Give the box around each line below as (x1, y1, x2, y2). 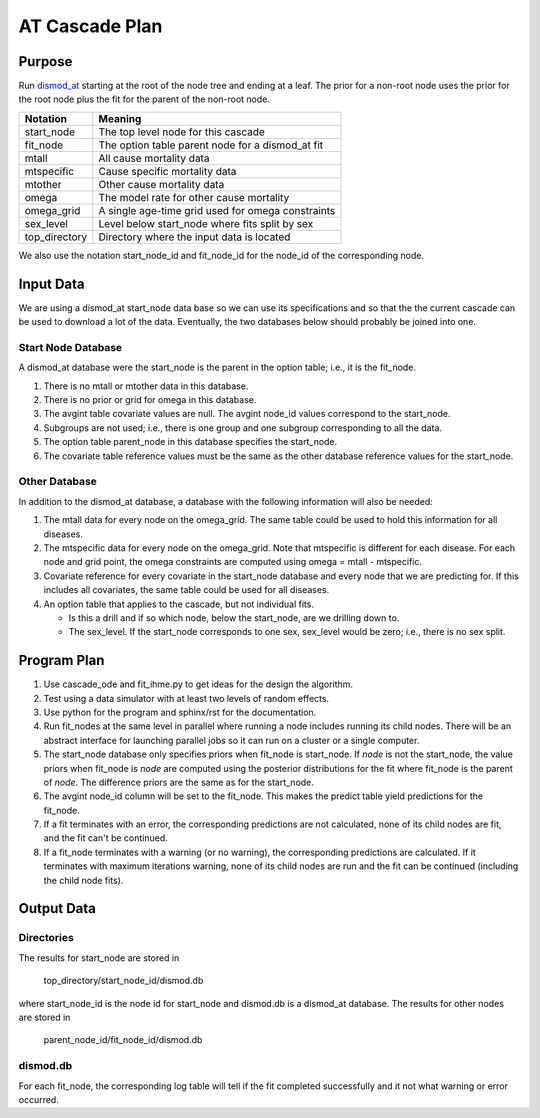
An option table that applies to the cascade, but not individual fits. (43, 598, 315, 610)
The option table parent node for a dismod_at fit (98, 138, 324, 152)
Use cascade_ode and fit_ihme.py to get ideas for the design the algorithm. (43, 678, 354, 690)
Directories (18, 931, 74, 945)
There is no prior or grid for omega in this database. (43, 394, 257, 406)
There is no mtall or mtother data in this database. (43, 380, 249, 392)
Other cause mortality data (98, 177, 225, 191)
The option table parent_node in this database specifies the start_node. (43, 436, 338, 448)
